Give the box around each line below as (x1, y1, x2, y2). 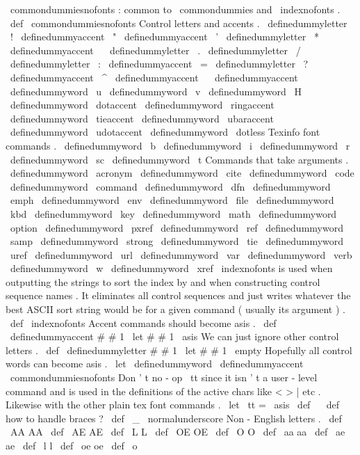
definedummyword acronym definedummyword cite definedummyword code (10, 166, 354, 180)
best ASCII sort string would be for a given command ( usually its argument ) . (6, 302, 345, 317)
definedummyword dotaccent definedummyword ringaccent (10, 97, 275, 112)
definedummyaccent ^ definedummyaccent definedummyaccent (10, 70, 298, 84)
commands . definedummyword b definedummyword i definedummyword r (6, 138, 350, 152)
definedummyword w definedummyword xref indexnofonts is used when (10, 261, 333, 276)
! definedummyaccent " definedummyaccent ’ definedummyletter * (10, 29, 319, 44)
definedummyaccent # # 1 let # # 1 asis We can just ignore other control (10, 329, 339, 344)
